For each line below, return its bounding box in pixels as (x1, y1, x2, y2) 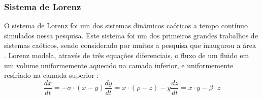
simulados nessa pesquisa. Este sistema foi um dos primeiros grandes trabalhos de (4, 30, 258, 40)
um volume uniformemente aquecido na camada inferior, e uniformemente (4, 60, 234, 70)
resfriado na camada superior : (4, 70, 99, 80)
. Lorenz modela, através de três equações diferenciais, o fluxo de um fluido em (4, 50, 249, 60)
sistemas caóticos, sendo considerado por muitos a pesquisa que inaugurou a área (4, 40, 256, 51)
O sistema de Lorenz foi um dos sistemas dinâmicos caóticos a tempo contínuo (4, 20, 248, 31)
